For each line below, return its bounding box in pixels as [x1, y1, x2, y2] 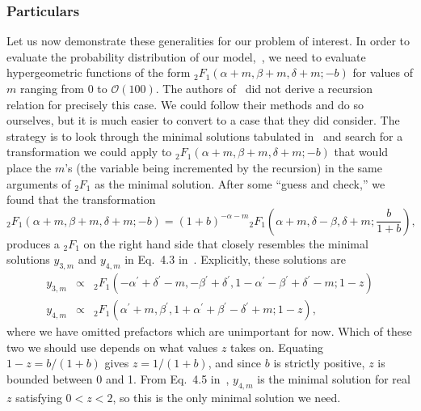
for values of [352, 64, 413, 81]
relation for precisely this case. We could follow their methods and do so [6, 95, 364, 112]
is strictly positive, [273, 354, 365, 371]
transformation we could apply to [6, 143, 172, 160]
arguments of [6, 175, 71, 192]
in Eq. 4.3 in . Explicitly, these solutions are [124, 251, 346, 268]
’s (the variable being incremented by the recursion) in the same [65, 159, 382, 176]
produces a [6, 235, 60, 252]
